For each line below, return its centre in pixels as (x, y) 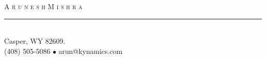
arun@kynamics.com (91, 51)
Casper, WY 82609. (35, 41)
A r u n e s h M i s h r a (43, 6)
